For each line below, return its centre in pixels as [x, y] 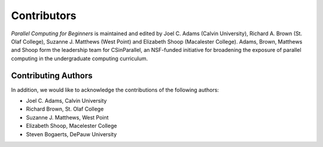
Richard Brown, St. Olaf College [65, 109]
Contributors [44, 16]
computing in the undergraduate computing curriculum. [80, 58]
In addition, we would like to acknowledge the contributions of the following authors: [115, 90]
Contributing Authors [52, 76]
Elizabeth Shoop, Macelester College [71, 126]
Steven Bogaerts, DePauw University [71, 134]
